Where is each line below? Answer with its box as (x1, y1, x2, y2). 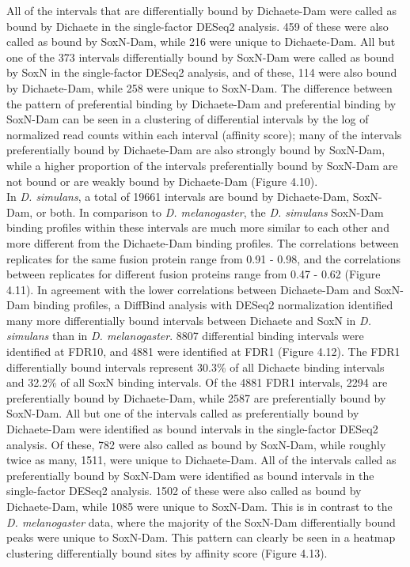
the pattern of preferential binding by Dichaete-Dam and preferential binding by (6, 95, 397, 112)
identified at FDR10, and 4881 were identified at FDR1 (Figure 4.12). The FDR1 (6, 343, 401, 360)
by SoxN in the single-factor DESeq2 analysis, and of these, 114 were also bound (6, 64, 397, 81)
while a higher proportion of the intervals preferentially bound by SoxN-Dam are (6, 157, 398, 173)
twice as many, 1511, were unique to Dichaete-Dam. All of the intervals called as (6, 452, 397, 468)
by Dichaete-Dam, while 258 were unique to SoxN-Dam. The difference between (6, 79, 393, 96)
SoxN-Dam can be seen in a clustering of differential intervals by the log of (6, 111, 369, 127)
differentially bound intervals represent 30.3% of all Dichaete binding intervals (6, 358, 385, 375)
